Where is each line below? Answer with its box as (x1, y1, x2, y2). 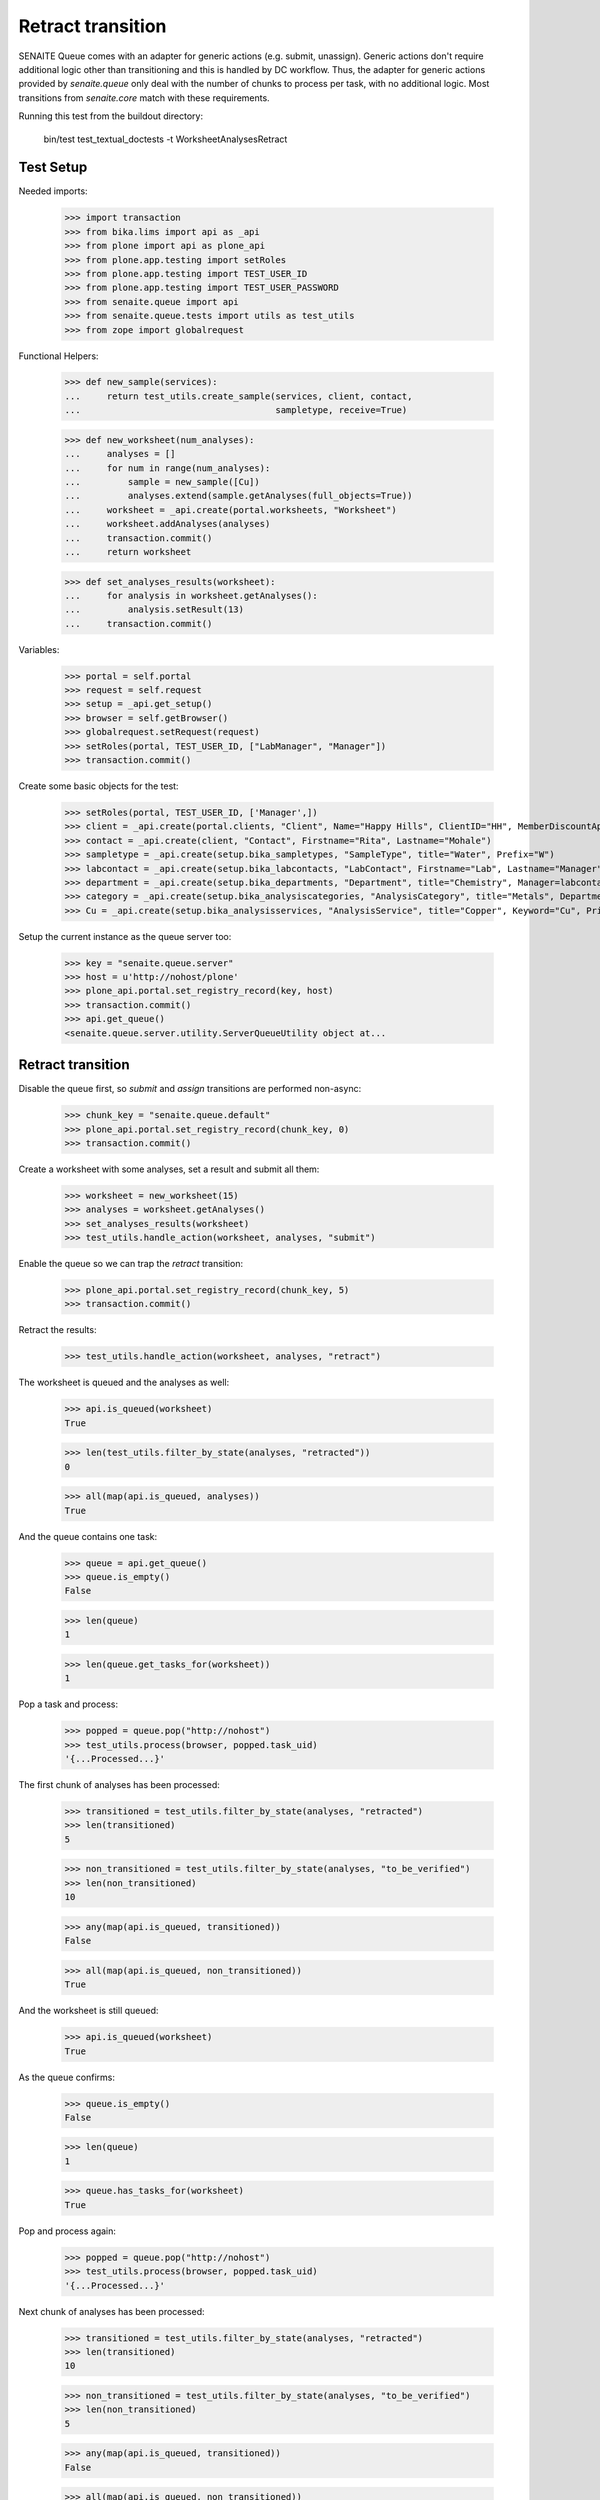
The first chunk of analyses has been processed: (18, 1779, 220, 1791)
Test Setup (18, 159, 88, 176)
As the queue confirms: (18, 2071, 115, 2083)
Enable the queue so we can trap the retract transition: (18, 1258, 244, 1270)
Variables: (18, 643, 60, 655)
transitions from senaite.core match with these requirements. (18, 91, 270, 104)
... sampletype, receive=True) (64, 405, 408, 416)
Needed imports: (18, 185, 89, 197)
